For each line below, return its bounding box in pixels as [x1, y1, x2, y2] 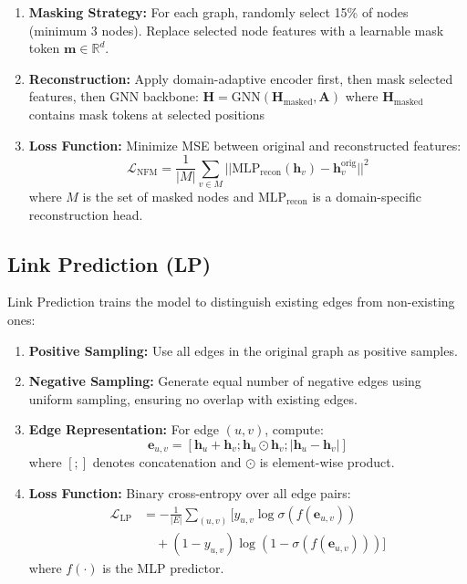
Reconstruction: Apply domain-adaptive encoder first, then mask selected [28, 68, 453, 88]
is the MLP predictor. [102, 558, 224, 578]
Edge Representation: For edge [28, 420, 220, 439]
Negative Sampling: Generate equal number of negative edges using [28, 371, 421, 391]
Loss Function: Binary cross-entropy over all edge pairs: [28, 483, 351, 502]
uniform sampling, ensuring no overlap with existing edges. [28, 389, 358, 408]
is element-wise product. [259, 453, 395, 472]
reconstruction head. [28, 204, 143, 224]
